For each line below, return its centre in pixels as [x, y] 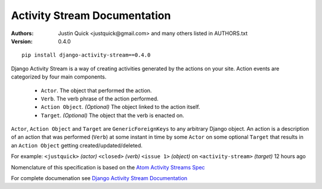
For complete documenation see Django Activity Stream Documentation [99, 178]
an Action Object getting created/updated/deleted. [77, 145]
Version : [22, 41]
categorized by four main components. [59, 77]
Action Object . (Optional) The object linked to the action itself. [120, 107]
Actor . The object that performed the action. [96, 90]
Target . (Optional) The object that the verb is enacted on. [112, 115]
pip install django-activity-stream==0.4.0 [86, 55]
